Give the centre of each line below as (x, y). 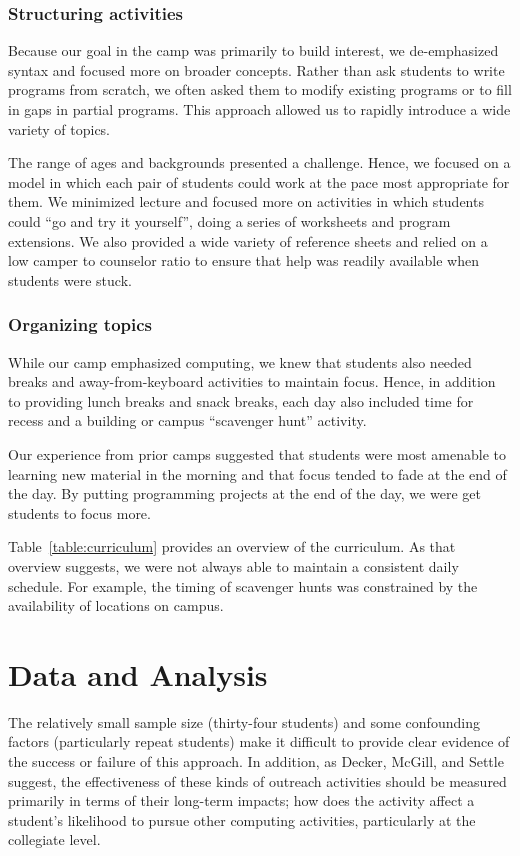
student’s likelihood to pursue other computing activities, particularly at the (242, 819)
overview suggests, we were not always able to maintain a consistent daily (233, 565)
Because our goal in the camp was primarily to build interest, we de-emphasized (253, 50)
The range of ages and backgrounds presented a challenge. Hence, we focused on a (259, 162)
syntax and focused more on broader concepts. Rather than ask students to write (256, 69)
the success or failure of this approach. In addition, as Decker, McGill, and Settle (256, 761)
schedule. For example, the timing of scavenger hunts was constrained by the (243, 585)
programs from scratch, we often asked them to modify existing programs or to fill (260, 89)
